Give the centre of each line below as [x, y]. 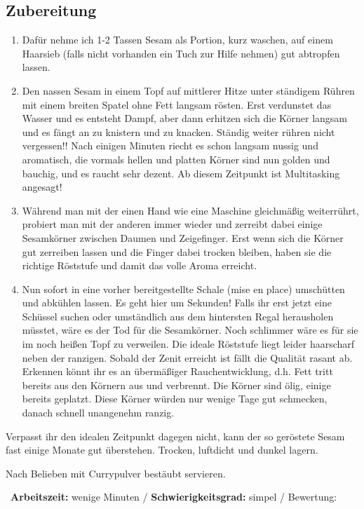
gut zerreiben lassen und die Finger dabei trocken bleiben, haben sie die [177, 251]
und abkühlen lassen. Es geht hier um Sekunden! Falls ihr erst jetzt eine [177, 303]
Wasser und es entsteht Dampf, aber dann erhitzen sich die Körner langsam [185, 118]
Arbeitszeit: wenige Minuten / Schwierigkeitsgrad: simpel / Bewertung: [174, 497]
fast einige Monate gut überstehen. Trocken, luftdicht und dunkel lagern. [162, 450]
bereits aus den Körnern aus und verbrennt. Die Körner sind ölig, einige [176, 385]
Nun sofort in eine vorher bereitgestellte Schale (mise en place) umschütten [183, 289]
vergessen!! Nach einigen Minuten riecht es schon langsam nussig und [170, 145]
